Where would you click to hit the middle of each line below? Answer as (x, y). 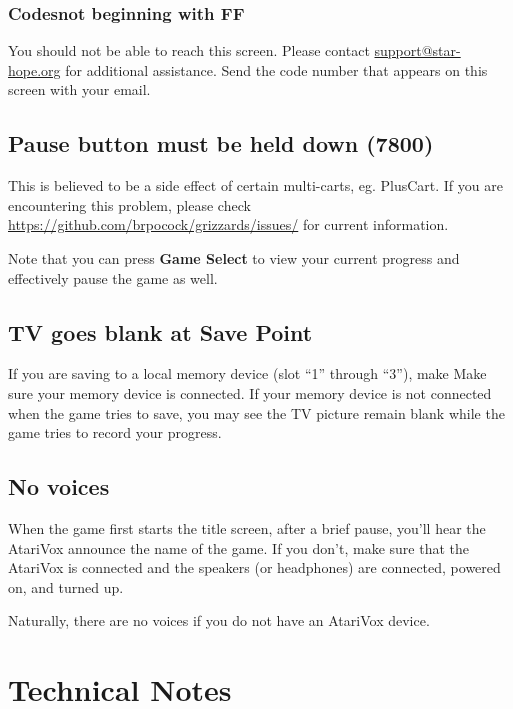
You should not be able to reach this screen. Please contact (189, 50)
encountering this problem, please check (129, 204)
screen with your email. (79, 89)
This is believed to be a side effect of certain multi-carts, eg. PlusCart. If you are (255, 185)
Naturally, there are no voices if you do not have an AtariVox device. (219, 620)
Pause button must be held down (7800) (221, 143)
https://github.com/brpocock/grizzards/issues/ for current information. (228, 224)
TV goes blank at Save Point (160, 331)
